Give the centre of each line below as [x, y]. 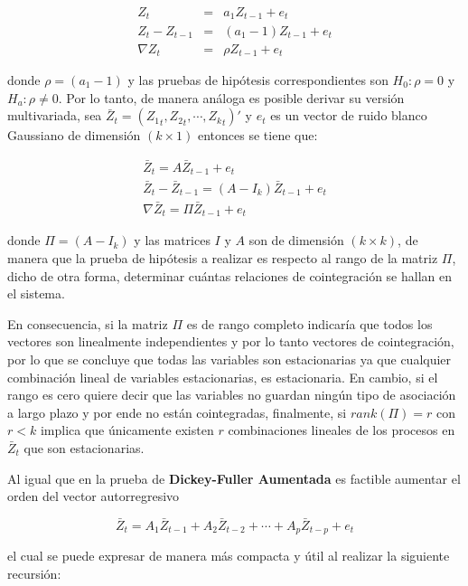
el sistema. [36, 293]
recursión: [34, 574]
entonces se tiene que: [257, 135]
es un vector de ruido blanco [349, 115]
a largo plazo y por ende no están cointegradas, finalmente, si [177, 412]
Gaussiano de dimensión [74, 135]
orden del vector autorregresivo [94, 496]
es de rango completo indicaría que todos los [309, 323]
